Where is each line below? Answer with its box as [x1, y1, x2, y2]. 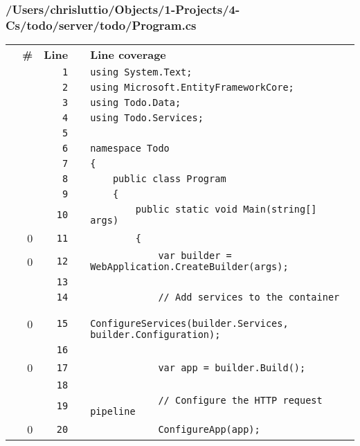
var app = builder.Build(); [158, 362, 306, 373]
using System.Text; [90, 66, 192, 78]
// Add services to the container [158, 292, 340, 303]
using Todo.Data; [90, 97, 181, 109]
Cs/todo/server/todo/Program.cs [6, 16, 197, 33]
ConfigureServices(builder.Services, [90, 318, 289, 330]
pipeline [90, 406, 136, 418]
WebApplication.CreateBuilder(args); [90, 261, 289, 273]
